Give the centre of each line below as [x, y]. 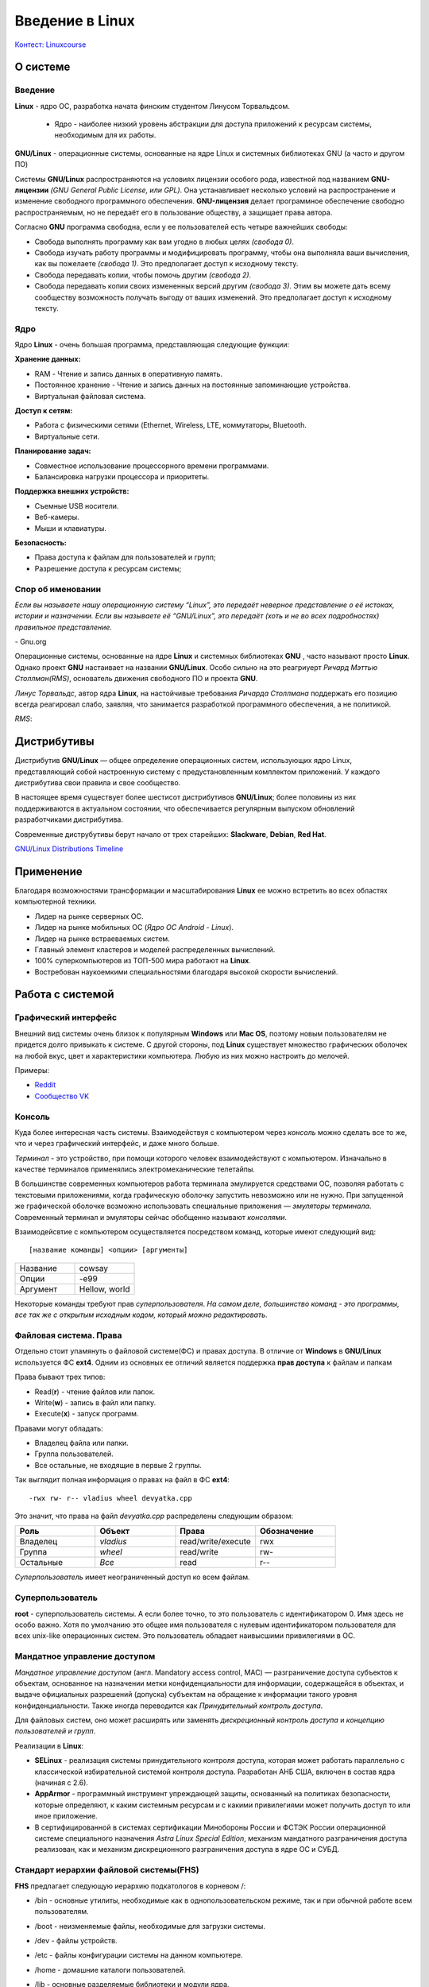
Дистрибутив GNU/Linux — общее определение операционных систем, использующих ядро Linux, [184, 761]
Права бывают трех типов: [60, 1377]
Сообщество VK [62, 1096]
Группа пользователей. [74, 1454]
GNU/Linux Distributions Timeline [69, 849]
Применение [48, 871]
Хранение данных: [48, 359]
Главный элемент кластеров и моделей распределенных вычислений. [155, 949]
